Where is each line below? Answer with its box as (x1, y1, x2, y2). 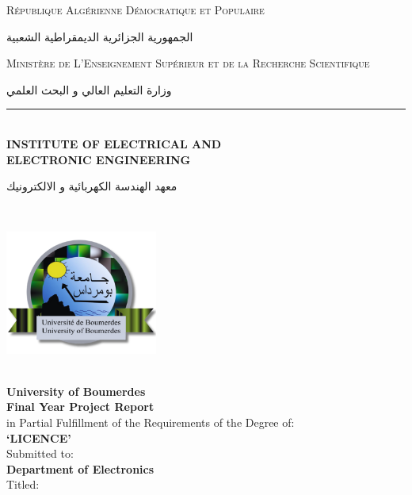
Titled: (6, 476, 40, 493)
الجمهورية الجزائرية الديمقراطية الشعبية (6, 28, 193, 44)
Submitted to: (6, 445, 74, 462)
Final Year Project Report (6, 398, 154, 415)
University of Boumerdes (6, 382, 146, 399)
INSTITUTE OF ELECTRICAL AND (6, 135, 222, 152)
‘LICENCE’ (6, 429, 71, 446)
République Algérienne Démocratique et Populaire (6, 2, 265, 17)
